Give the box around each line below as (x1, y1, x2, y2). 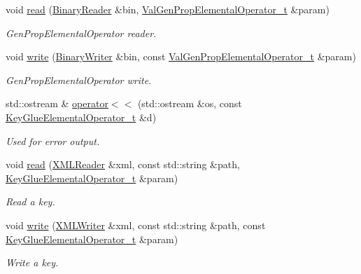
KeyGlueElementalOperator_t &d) (6, 109, 157, 124)
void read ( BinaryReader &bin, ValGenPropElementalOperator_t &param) (6, 2, 330, 16)
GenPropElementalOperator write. (6, 72, 152, 87)
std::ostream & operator (6, 96, 108, 111)
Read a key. (6, 194, 55, 209)
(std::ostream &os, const (137, 96, 242, 111)
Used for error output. (6, 133, 100, 148)
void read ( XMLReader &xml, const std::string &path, (6, 157, 240, 172)
